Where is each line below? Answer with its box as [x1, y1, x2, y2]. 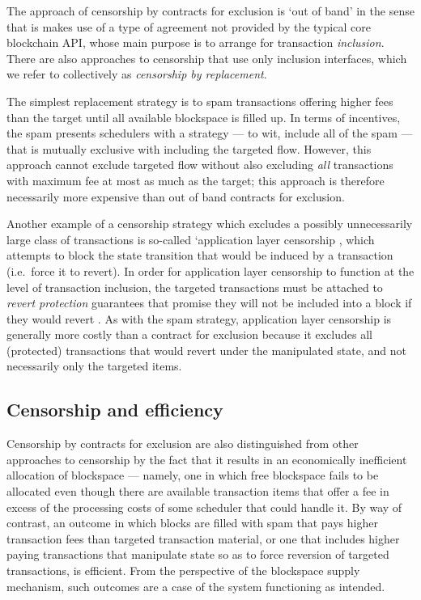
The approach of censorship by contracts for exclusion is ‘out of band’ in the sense [6, 2, 415, 19]
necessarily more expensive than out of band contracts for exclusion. [6, 188, 345, 205]
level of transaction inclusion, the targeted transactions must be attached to [6, 278, 383, 295]
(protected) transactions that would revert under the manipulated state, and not [6, 341, 406, 358]
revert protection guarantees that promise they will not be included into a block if [6, 294, 412, 311]
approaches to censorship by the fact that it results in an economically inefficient [6, 450, 407, 467]
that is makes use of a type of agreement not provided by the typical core [6, 18, 371, 35]
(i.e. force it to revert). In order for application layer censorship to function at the [6, 262, 415, 279]
